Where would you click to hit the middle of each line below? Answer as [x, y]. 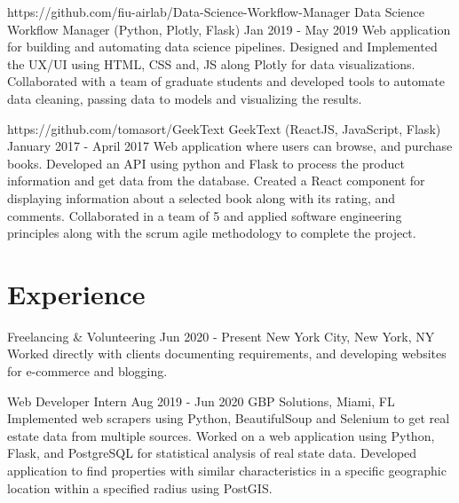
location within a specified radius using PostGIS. [140, 487]
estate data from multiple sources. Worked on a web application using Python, [221, 435]
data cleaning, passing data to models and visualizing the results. [185, 98]
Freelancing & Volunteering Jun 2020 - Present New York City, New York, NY [221, 336]
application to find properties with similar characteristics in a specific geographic [227, 470]
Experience [76, 293]
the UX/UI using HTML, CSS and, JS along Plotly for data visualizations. [211, 63]
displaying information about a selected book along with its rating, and [202, 197]
